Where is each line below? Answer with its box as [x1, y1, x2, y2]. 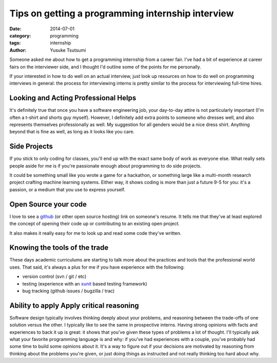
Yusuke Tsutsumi [50, 47, 86, 53]
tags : [9, 40, 21, 46]
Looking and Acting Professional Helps [9, 94, 136, 103]
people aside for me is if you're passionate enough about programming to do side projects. [9, 163, 202, 169]
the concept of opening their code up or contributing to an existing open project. [9, 220, 180, 227]
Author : [9, 47, 27, 53]
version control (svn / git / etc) [22, 273, 87, 279]
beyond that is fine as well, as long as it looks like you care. [9, 129, 135, 135]
